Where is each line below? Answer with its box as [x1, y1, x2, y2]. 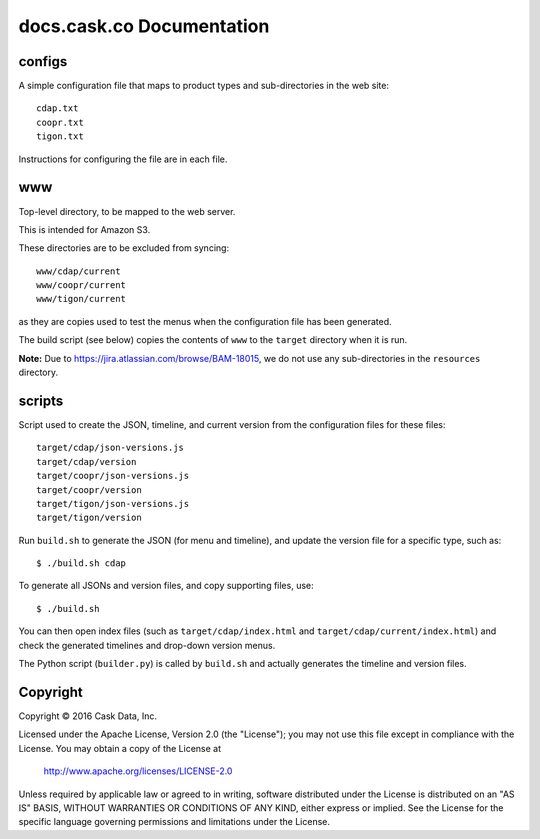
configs [18, 53, 68, 70]
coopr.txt [36, 116, 84, 128]
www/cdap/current [36, 265, 121, 277]
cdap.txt [36, 103, 79, 114]
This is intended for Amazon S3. [18, 223, 151, 235]
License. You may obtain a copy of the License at [18, 742, 222, 754]
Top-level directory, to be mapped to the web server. [18, 205, 236, 217]
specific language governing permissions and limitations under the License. [18, 816, 330, 828]
